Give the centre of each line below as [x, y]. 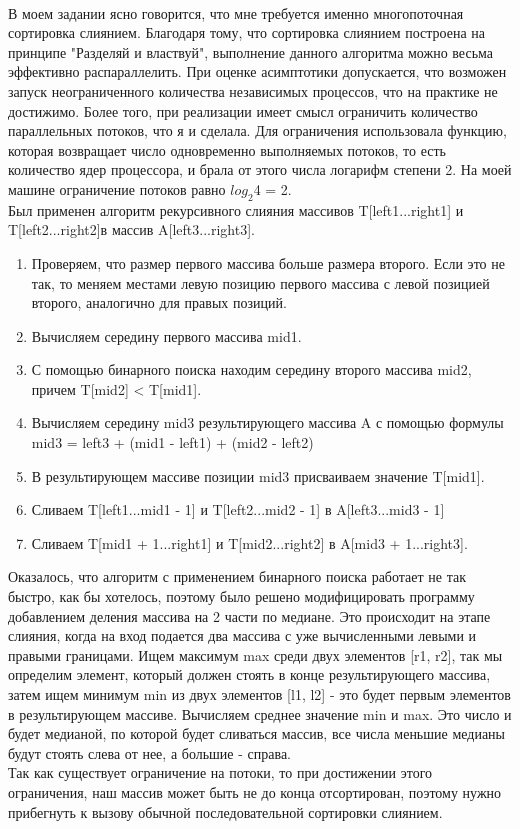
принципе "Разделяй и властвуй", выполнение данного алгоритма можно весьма [251, 51]
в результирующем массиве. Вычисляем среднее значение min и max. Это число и [260, 713]
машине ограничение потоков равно [117, 188]
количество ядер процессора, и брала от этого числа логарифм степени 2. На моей [260, 169]
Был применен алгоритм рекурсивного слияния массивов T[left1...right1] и [236, 209]
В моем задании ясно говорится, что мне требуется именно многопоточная [236, 12]
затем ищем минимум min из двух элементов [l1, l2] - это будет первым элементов [259, 694]
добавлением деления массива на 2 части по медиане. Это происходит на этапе [249, 615]
